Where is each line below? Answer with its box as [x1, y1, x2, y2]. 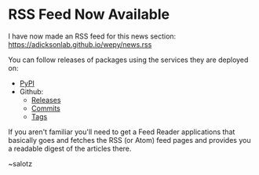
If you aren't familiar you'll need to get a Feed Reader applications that [8, 127, 235, 137]
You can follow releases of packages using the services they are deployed [8, 55, 249, 64]
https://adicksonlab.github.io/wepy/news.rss [8, 39, 152, 49]
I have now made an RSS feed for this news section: [8, 31, 177, 41]
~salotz [8, 159, 33, 168]
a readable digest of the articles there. [8, 144, 132, 153]
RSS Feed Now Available [8, 5, 170, 24]
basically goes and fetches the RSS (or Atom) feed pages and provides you [8, 135, 251, 144]
